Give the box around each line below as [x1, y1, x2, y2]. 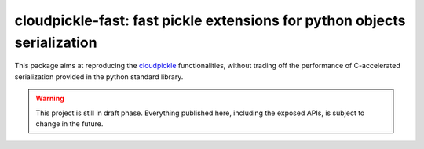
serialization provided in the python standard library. [14, 71, 184, 82]
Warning [35, 94, 64, 104]
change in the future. [35, 118, 104, 129]
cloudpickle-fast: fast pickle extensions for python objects [14, 12, 406, 29]
